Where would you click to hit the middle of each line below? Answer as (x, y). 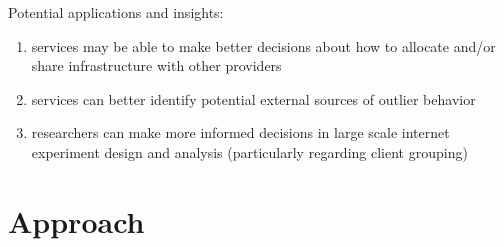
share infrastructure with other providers (156, 65)
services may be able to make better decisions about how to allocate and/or (263, 45)
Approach (76, 220)
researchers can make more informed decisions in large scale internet (240, 132)
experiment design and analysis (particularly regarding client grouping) (249, 151)
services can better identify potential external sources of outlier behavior (253, 98)
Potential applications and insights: (116, 12)
